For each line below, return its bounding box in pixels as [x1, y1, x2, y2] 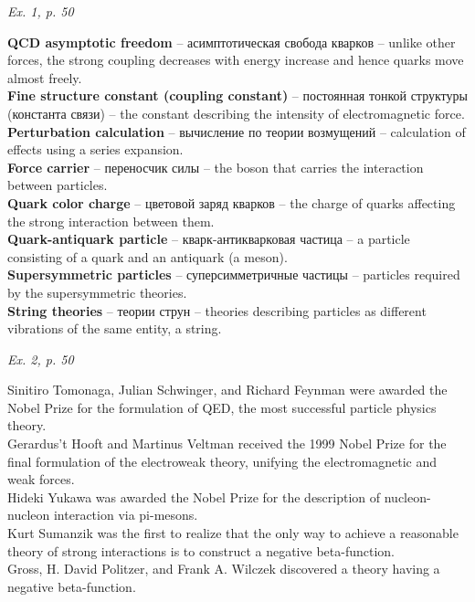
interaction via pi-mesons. [53, 505, 198, 524]
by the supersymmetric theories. [7, 282, 187, 301]
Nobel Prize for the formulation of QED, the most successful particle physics [7, 397, 437, 417]
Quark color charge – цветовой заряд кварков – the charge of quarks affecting [7, 193, 456, 212]
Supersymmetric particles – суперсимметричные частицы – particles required [7, 265, 460, 284]
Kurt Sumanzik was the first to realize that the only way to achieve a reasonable [7, 523, 459, 543]
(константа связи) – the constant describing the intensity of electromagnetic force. [7, 103, 465, 122]
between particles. [7, 175, 108, 195]
